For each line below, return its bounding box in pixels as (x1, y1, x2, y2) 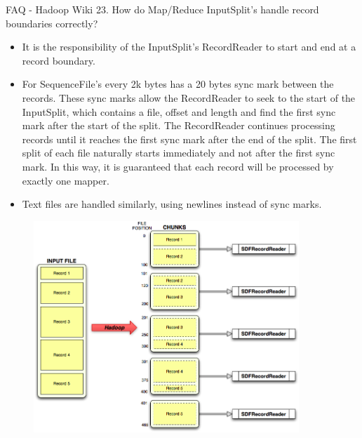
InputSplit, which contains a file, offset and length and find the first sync (22, 104, 336, 119)
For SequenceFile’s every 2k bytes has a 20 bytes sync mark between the (22, 77, 334, 91)
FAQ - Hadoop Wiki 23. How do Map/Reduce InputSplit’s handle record (6, 2, 319, 16)
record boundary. (22, 53, 95, 67)
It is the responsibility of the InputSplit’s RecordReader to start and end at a (22, 39, 356, 54)
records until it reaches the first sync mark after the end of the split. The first (22, 131, 357, 146)
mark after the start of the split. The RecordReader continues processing (22, 118, 335, 133)
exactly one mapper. (22, 173, 109, 187)
